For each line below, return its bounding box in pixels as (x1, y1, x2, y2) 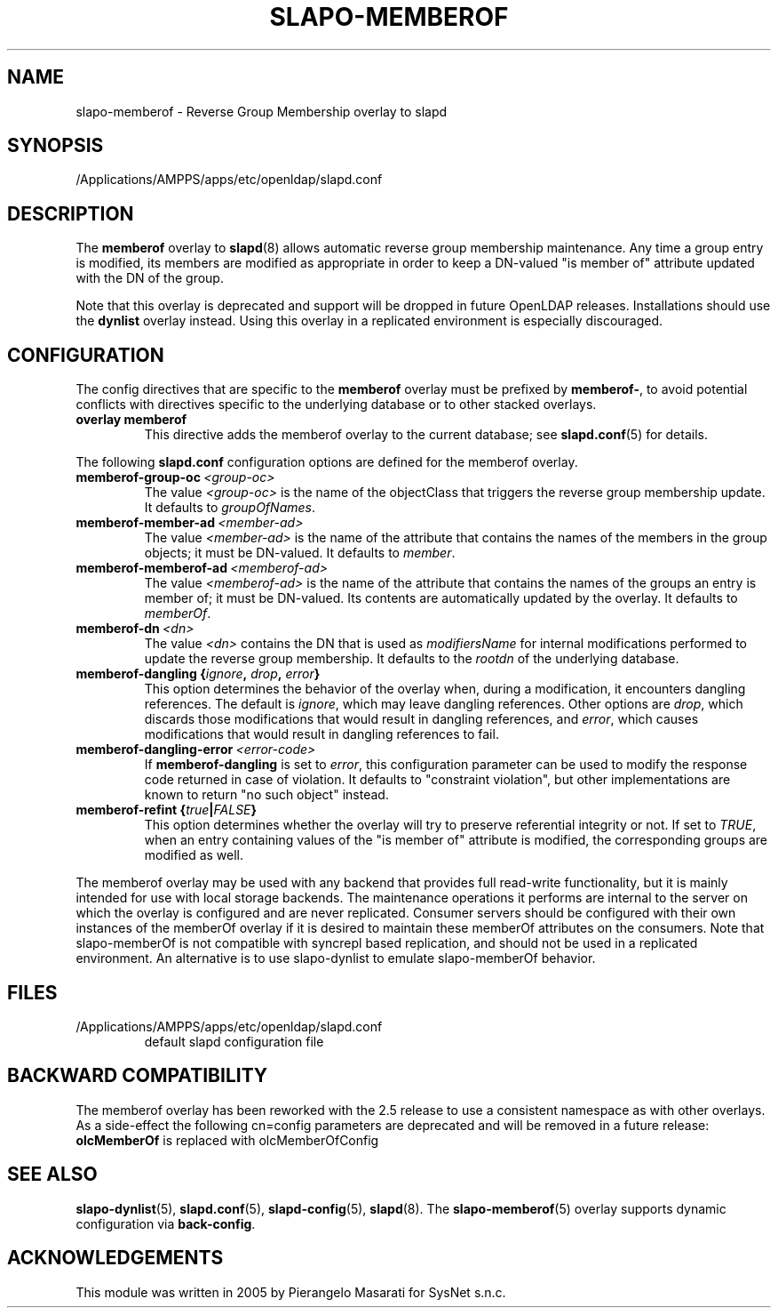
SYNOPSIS (7, 134, 104, 157)
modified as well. (144, 847, 244, 863)
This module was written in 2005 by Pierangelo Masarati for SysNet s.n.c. (75, 1284, 506, 1300)
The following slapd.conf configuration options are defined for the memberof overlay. (75, 454, 578, 470)
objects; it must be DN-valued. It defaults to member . (144, 545, 456, 561)
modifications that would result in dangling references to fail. (144, 726, 499, 742)
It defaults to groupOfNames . (144, 500, 315, 516)
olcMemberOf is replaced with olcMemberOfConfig (75, 1132, 379, 1148)
